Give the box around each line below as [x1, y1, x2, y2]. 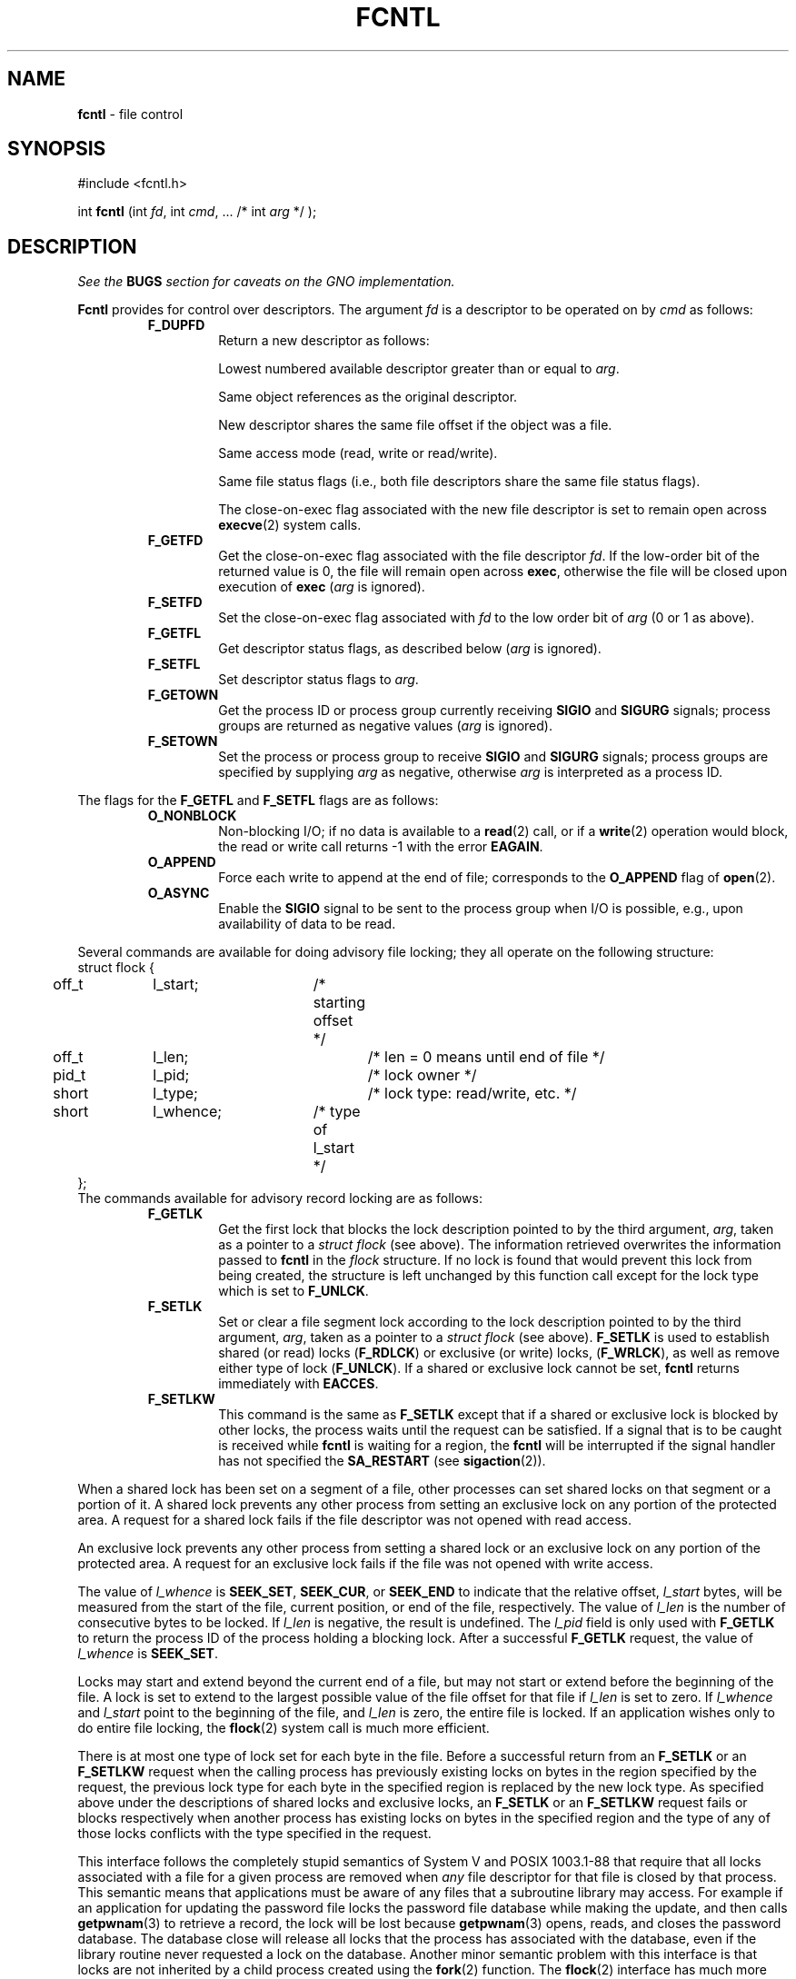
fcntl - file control [77, 105, 184, 122]
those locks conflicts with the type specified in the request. [77, 1825, 432, 1842]
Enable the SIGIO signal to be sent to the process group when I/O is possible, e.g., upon [218, 900, 743, 917]
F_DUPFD [147, 317, 205, 333]
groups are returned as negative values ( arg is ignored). [218, 718, 552, 734]
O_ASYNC [147, 885, 210, 901]
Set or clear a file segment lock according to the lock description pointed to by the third [218, 1314, 741, 1330]
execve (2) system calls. [218, 517, 362, 533]
